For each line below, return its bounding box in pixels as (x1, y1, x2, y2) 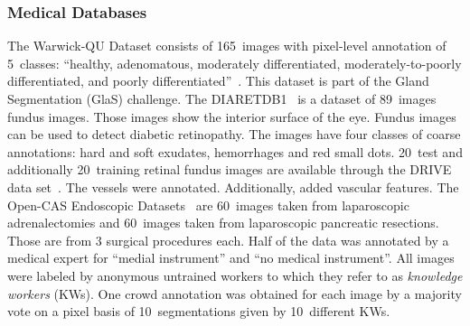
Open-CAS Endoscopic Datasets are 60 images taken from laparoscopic (7, 195, 409, 214)
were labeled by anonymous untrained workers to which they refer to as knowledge (7, 265, 463, 284)
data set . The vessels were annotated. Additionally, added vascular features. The (7, 177, 459, 196)
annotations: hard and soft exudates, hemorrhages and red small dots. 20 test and (7, 142, 463, 161)
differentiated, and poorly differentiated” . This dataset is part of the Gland (7, 71, 429, 90)
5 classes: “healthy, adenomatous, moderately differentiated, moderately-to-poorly (7, 53, 462, 72)
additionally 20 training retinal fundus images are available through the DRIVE (7, 160, 452, 179)
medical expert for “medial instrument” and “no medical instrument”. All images (7, 248, 455, 267)
